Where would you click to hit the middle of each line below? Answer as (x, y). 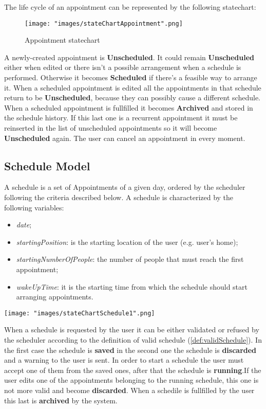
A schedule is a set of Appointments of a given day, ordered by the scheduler (125, 187)
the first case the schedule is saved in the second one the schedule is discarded (130, 350)
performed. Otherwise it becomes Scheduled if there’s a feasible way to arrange (131, 77)
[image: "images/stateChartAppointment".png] (104, 23)
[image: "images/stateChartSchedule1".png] (80, 313)
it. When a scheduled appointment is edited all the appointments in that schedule (133, 87)
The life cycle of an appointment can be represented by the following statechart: (130, 7)
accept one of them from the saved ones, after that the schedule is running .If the (133, 370)
